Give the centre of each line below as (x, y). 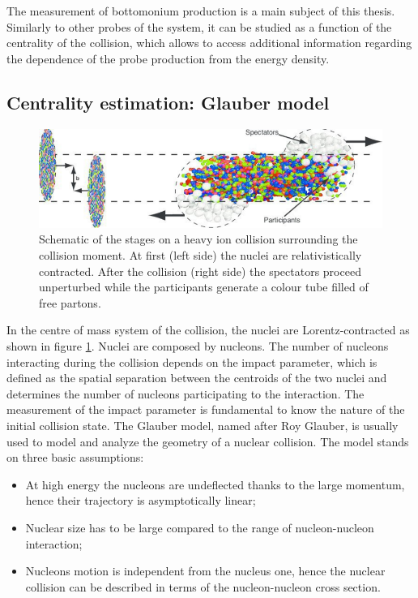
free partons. (70, 302)
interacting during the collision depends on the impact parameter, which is (192, 361)
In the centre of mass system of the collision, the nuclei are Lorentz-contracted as (208, 330)
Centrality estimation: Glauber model (168, 102)
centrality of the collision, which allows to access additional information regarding (209, 43)
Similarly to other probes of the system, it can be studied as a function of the (199, 26)
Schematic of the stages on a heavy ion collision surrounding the (198, 239)
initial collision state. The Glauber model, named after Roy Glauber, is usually (203, 426)
